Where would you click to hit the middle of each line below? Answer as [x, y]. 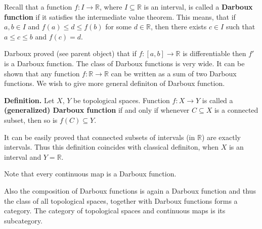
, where [111, 7]
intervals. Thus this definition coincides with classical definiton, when [112, 147]
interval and [23, 156]
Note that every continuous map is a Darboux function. [90, 174]
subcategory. [23, 220]
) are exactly [221, 137]
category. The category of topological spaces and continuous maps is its [115, 211]
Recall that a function [38, 7]
